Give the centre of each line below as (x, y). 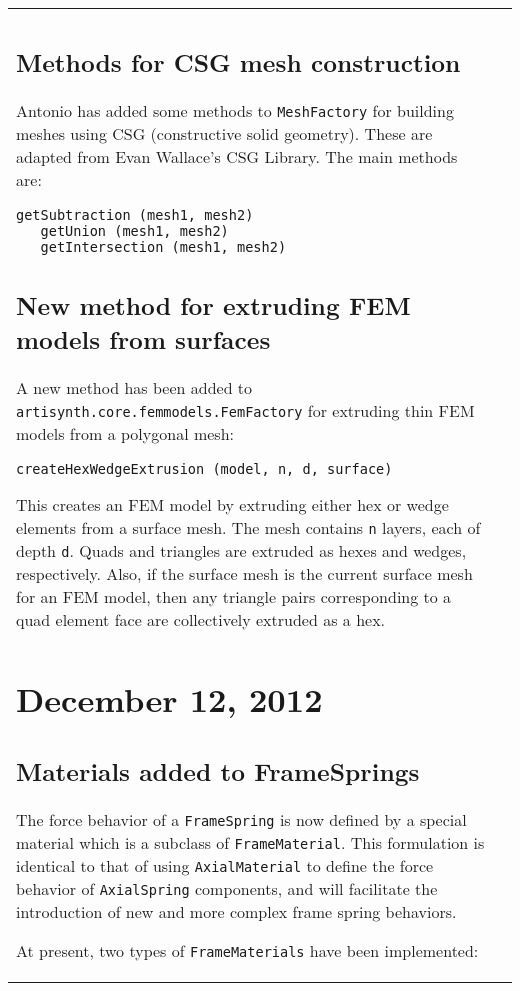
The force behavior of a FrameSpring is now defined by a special (241, 820)
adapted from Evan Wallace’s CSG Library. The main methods (237, 156)
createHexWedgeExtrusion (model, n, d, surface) (204, 469)
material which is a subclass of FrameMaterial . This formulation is (250, 843)
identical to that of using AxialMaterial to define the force (225, 866)
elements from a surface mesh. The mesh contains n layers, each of (248, 527)
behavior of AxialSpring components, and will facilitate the (227, 889)
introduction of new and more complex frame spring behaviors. (236, 912)
